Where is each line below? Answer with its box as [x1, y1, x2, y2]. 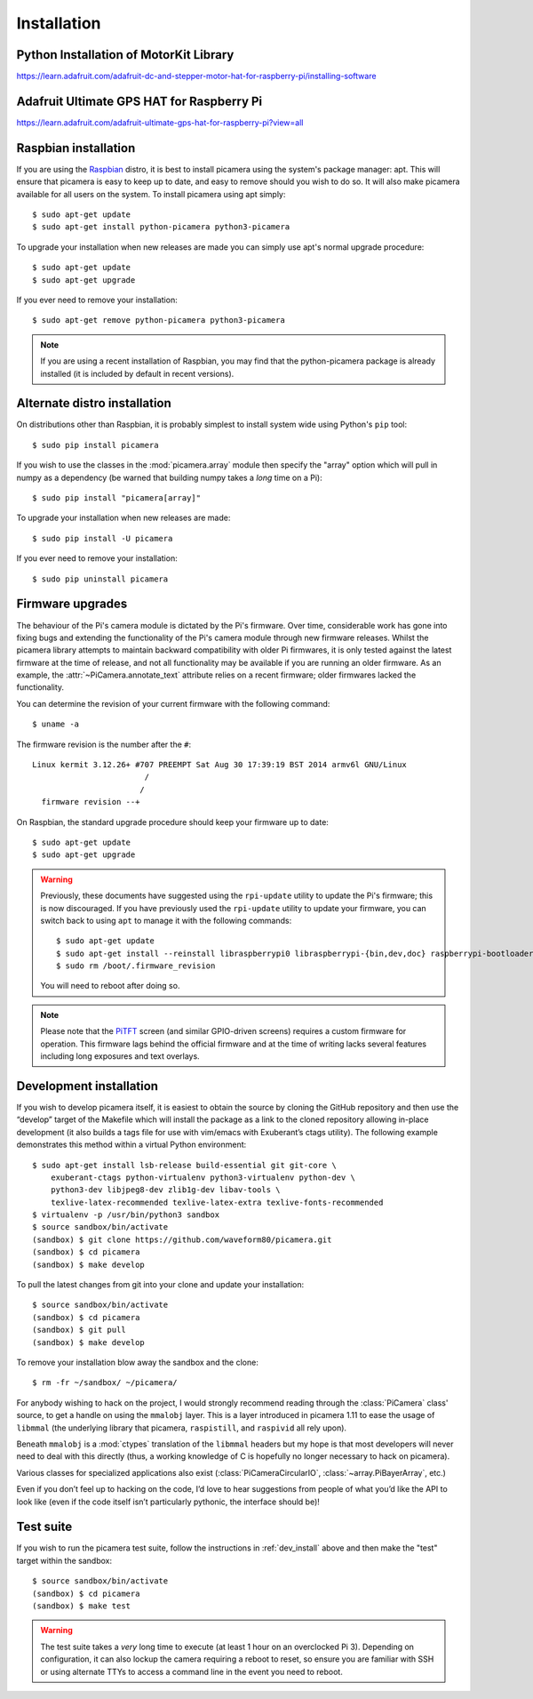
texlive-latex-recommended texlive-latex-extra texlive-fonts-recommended [50, 1197, 384, 1207]
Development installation [16, 1078, 159, 1094]
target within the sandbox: [16, 1555, 113, 1566]
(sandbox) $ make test [32, 1600, 131, 1611]
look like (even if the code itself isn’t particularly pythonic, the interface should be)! [16, 1496, 320, 1507]
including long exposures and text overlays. [40, 1051, 200, 1062]
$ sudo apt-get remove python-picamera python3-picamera [32, 316, 286, 325]
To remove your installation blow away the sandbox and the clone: [16, 1357, 259, 1367]
